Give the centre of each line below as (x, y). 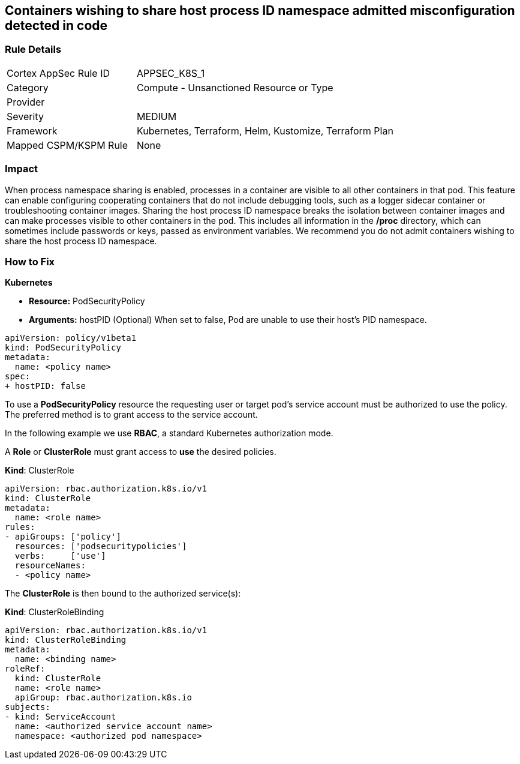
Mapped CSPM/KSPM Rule (67, 145)
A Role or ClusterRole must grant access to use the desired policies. (141, 452)
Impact (22, 169)
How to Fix (30, 261)
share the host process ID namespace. (81, 241)
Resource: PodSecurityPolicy (87, 301)
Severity (25, 116)
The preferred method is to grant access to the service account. (131, 415)
